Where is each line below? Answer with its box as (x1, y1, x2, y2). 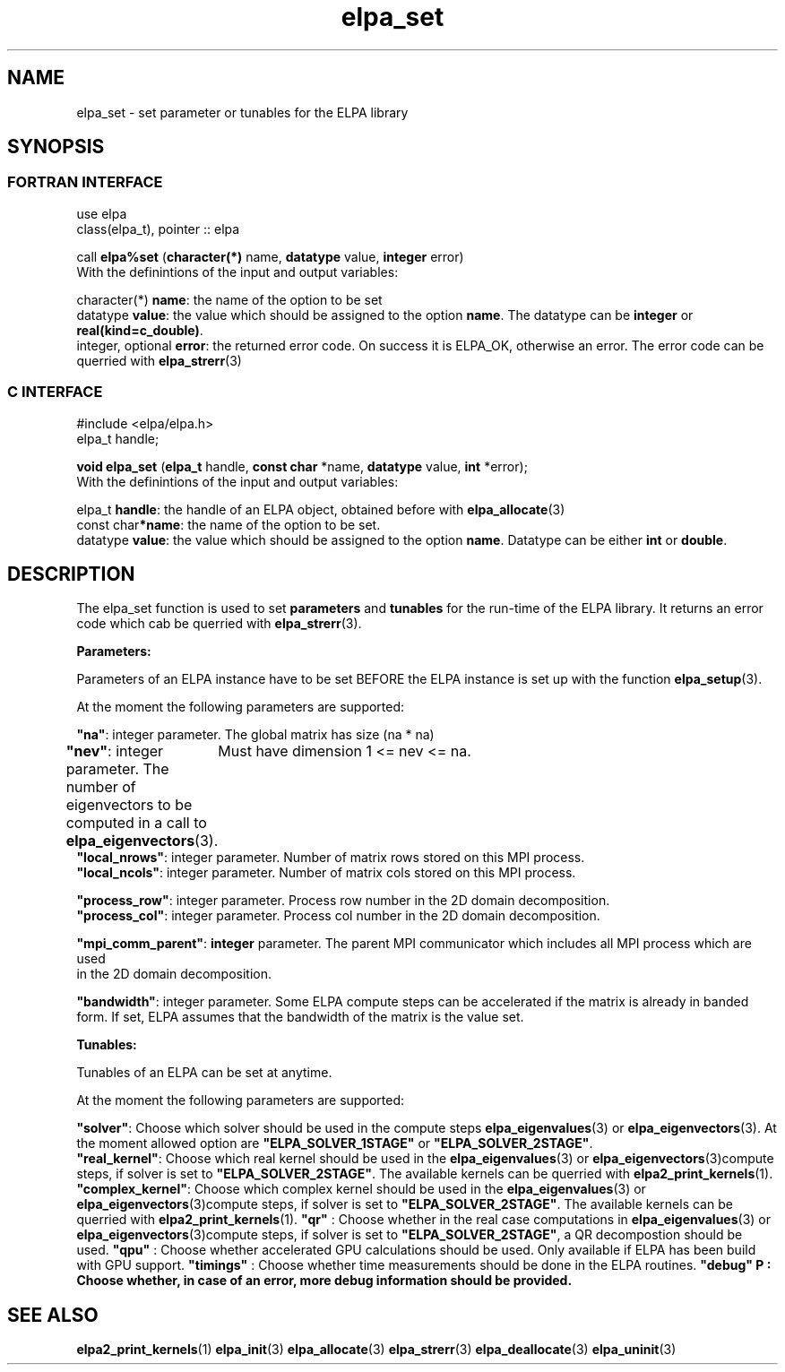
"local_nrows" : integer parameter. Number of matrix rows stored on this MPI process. (76, 850, 585, 866)
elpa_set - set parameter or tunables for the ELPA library (76, 104, 409, 120)
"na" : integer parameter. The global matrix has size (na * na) (76, 727, 435, 743)
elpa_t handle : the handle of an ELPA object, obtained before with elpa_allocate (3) (76, 501, 565, 517)
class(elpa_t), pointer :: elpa (76, 220, 240, 237)
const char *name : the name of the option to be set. (76, 516, 381, 532)
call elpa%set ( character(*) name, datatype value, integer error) (76, 248, 464, 264)
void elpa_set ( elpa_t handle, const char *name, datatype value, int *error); (76, 458, 528, 474)
